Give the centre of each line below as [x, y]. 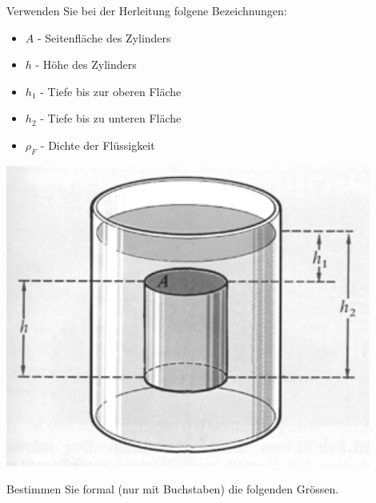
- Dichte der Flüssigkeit [98, 145]
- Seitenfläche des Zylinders [104, 37]
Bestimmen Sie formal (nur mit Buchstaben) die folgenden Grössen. [173, 488]
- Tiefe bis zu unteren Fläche [111, 118]
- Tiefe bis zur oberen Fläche [111, 91]
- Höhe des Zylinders [86, 64]
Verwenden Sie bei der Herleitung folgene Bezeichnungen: [147, 10]
